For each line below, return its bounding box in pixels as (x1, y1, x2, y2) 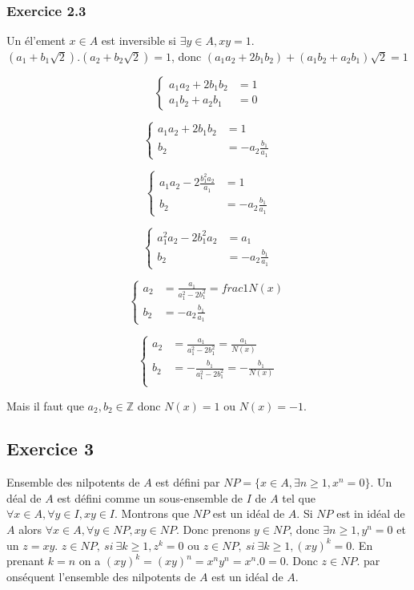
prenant (6, 552, 45, 569)
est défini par (155, 474, 220, 491)
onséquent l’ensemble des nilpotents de (6, 568, 196, 584)
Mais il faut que (6, 397, 84, 414)
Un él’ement (6, 32, 66, 49)
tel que (282, 489, 316, 506)
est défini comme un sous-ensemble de (57, 489, 243, 506)
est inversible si (101, 32, 177, 49)
